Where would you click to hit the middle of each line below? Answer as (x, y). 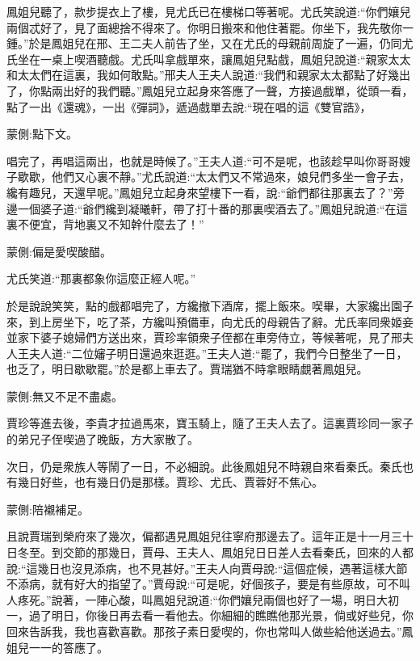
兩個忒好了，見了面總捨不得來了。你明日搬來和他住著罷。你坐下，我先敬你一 (210, 27)
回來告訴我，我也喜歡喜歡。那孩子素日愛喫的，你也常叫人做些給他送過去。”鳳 (210, 631)
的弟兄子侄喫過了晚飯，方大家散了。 (103, 439)
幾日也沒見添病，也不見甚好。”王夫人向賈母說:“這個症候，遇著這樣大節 (223, 568)
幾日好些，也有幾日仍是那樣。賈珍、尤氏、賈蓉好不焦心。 (170, 482)
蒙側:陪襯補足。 (48, 509)
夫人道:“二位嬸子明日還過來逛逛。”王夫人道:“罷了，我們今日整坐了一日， (218, 353)
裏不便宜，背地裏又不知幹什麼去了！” (105, 224)
